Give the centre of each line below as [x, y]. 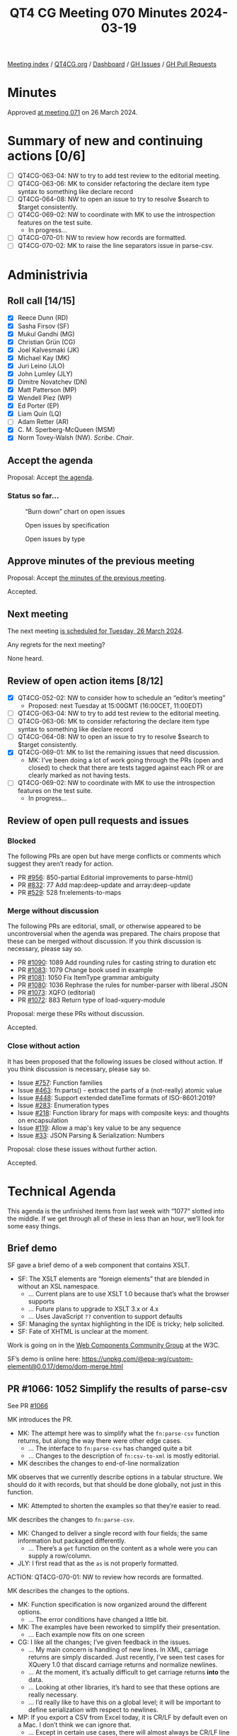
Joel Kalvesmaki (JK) [48, 350]
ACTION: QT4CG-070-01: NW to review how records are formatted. [105, 1577]
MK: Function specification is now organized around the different [112, 1604]
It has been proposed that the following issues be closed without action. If [115, 1061]
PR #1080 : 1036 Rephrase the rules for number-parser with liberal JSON [122, 985]
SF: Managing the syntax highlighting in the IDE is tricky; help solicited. [121, 1324]
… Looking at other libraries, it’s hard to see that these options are [124, 1687]
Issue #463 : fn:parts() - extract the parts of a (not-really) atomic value [120, 1090]
